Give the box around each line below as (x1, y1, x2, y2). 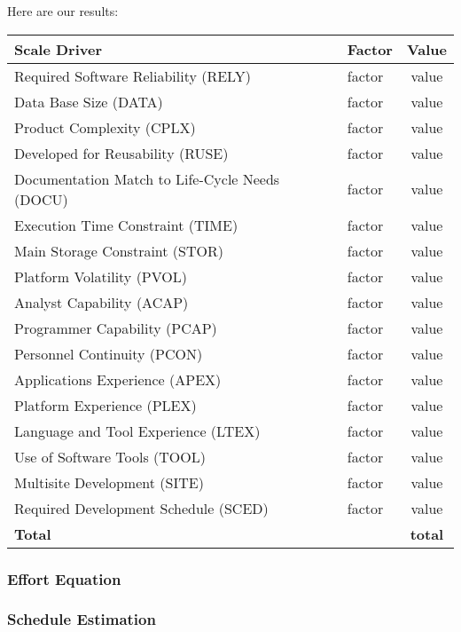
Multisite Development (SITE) (14, 471, 204, 493)
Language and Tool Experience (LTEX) (14, 420, 261, 441)
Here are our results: (7, 2, 119, 20)
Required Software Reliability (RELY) (14, 65, 252, 86)
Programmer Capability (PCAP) (14, 317, 217, 338)
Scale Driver (14, 38, 103, 59)
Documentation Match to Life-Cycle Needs (14, 168, 280, 189)
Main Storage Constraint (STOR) (14, 240, 223, 261)
